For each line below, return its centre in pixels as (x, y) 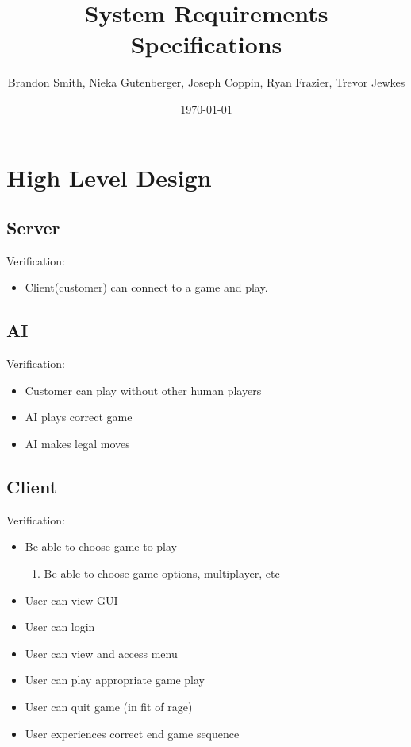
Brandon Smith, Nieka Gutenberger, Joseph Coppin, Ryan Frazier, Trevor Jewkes (206, 82)
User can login (60, 627)
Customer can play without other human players (143, 390)
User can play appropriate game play (115, 680)
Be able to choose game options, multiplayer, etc (162, 573)
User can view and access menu (101, 653)
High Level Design (109, 177)
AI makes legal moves (77, 444)
